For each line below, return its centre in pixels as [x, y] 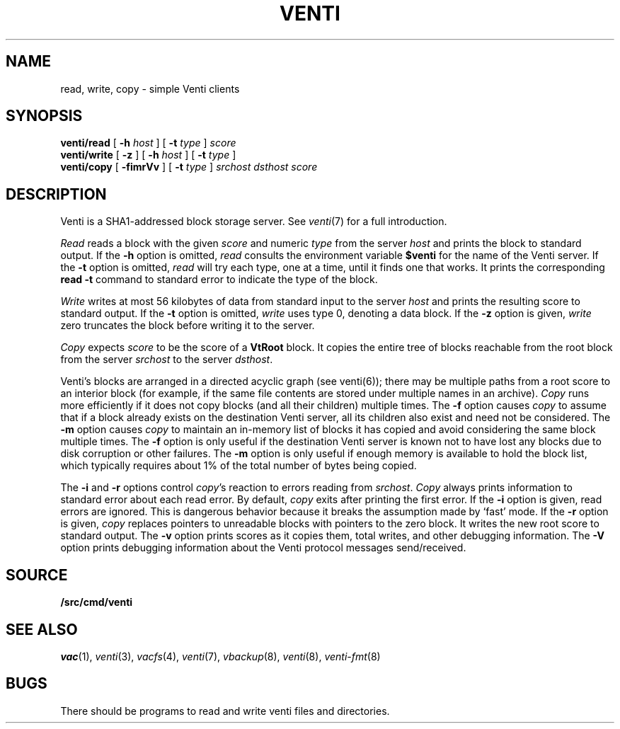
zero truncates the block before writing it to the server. [188, 326]
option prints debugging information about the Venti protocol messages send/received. [263, 548]
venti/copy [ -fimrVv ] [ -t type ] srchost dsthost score [189, 167]
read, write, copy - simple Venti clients [150, 88]
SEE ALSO [42, 629]
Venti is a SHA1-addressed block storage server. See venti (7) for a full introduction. [254, 222]
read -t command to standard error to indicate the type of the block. [219, 280]
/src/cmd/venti [97, 602]
